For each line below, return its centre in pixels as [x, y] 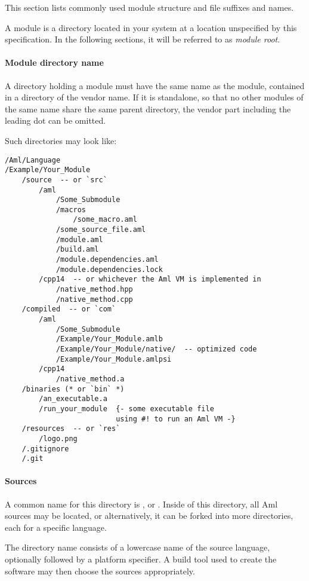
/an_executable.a [73, 399]
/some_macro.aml [105, 220]
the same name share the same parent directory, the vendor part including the [148, 108]
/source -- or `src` [64, 180]
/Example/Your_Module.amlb [109, 339]
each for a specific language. [56, 527]
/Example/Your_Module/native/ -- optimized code [156, 349]
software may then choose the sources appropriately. [100, 571]
